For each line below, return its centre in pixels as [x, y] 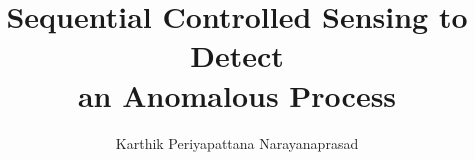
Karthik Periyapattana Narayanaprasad [237, 142]
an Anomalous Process [237, 94]
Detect [237, 55]
